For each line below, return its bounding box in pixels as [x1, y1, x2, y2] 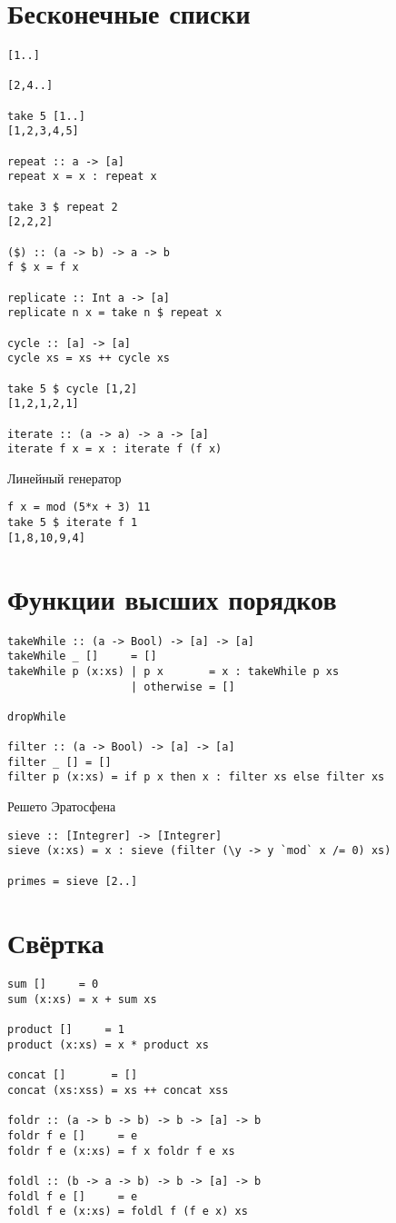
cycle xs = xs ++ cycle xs [7, 352, 170, 365]
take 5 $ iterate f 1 [7, 516, 138, 530]
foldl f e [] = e [7, 1189, 138, 1203]
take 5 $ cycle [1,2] [7, 382, 138, 395]
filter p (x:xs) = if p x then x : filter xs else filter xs [7, 771, 385, 784]
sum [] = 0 [7, 978, 99, 991]
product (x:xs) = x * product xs [7, 1039, 209, 1052]
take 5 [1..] [7, 109, 85, 123]
